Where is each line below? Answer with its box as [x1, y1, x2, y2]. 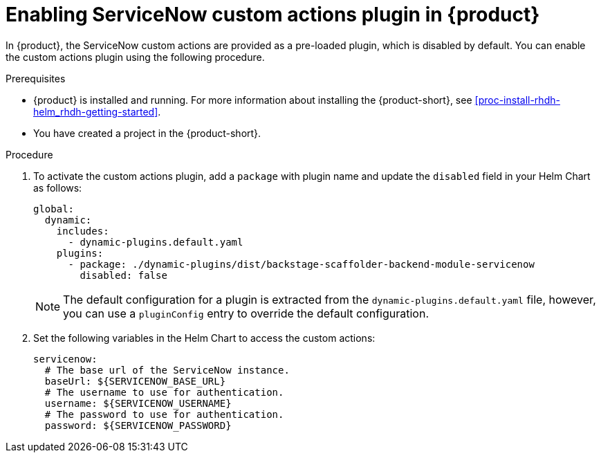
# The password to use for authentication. [44, 408, 284, 420]
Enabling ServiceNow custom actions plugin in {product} [6, 3, 540, 26]
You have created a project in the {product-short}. [33, 127, 261, 139]
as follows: [33, 181, 82, 194]
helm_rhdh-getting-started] [33, 105, 158, 118]
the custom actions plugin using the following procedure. [6, 51, 265, 63]
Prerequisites [6, 72, 66, 84]
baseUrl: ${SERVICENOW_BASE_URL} [44, 375, 226, 387]
